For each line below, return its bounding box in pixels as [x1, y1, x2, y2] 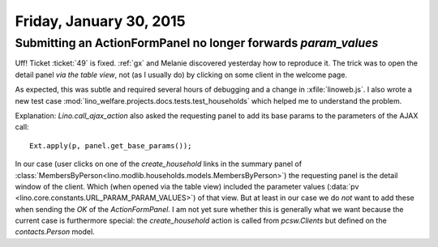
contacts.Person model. [15, 227, 95, 236]
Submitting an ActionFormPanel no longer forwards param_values [15, 36, 379, 50]
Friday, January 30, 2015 [15, 12, 186, 30]
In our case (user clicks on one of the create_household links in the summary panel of [15, 159, 303, 169]
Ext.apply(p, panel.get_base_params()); [29, 141, 192, 150]
